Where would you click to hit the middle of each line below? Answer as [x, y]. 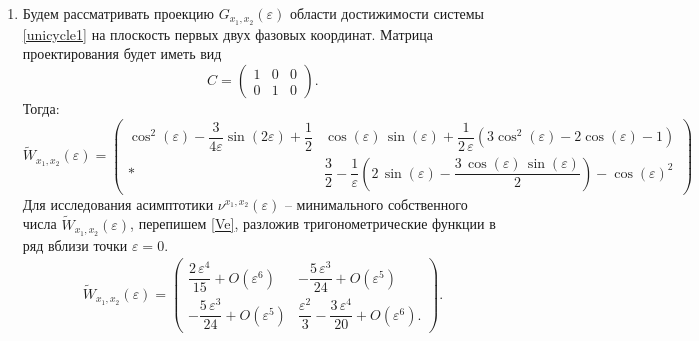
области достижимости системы [387, 13]
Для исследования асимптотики [118, 203]
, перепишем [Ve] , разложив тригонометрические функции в [313, 223]
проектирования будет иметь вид [122, 53]
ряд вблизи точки [75, 244]
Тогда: [41, 108]
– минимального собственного [376, 203]
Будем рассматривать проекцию [118, 13]
